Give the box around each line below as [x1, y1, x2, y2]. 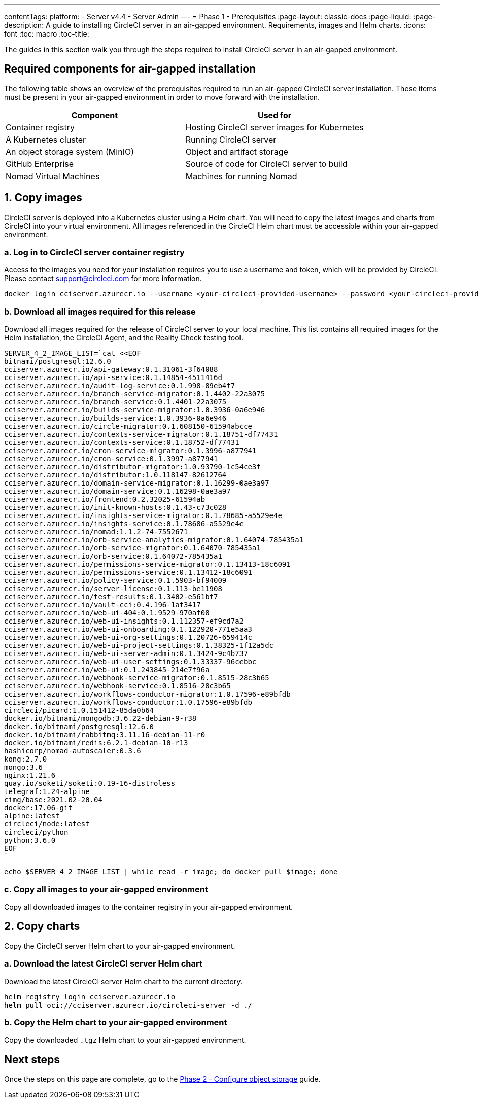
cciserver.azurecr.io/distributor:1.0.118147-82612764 [4, 471, 227, 479]
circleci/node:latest [4, 820, 90, 829]
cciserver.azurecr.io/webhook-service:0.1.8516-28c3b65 [4, 682, 231, 691]
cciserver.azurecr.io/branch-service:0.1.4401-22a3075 [4, 398, 227, 406]
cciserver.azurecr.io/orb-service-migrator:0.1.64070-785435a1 [4, 544, 261, 553]
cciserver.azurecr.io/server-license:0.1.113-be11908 [4, 584, 222, 593]
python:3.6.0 [4, 836, 56, 845]
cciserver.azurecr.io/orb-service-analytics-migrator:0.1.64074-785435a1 [4, 536, 304, 544]
